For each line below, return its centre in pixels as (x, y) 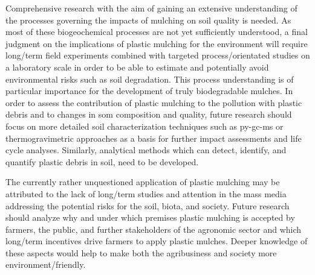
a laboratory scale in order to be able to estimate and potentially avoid (137, 67)
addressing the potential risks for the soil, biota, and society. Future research (148, 205)
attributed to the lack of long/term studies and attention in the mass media (146, 193)
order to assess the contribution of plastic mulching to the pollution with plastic (154, 102)
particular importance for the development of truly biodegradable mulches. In (149, 91)
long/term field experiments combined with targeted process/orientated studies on (158, 55)
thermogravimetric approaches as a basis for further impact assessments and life (154, 138)
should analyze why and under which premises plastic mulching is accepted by (150, 217)
